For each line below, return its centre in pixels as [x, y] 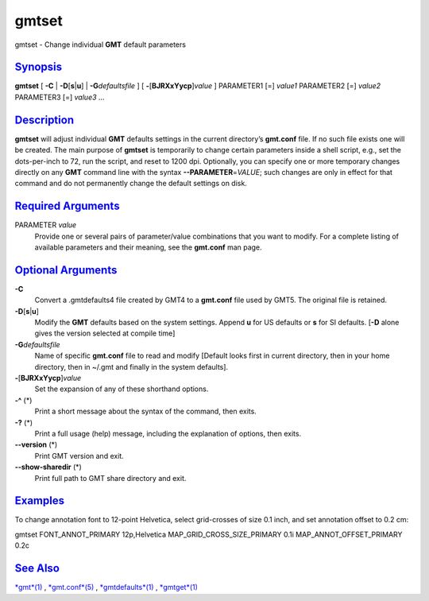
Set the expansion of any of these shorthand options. [122, 389]
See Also [37, 568]
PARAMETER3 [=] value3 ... [60, 97]
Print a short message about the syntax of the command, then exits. [146, 411]
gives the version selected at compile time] [105, 333]
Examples [40, 501]
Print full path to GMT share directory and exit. [110, 478]
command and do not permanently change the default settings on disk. [131, 184]
